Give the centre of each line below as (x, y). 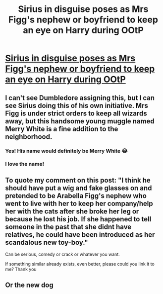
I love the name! (25, 164)
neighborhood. (29, 137)
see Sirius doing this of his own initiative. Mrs (77, 105)
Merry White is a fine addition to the (62, 129)
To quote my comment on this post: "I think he (78, 180)
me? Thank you (21, 269)
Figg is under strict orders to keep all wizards (76, 113)
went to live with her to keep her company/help (79, 203)
